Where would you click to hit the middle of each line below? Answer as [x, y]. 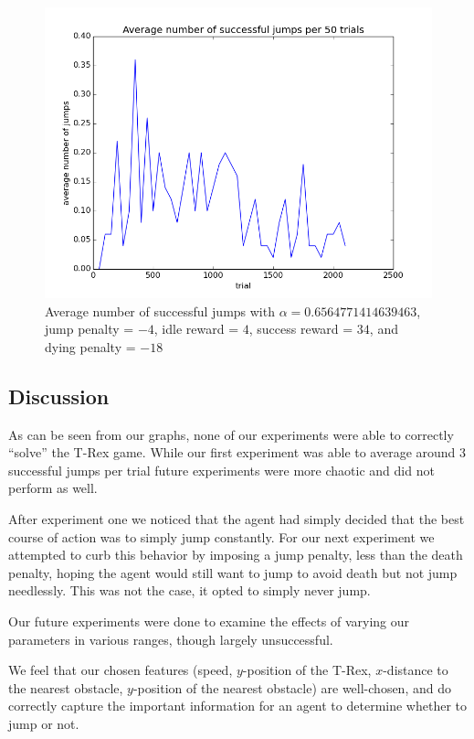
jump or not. [44, 723]
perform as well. [53, 488]
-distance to [416, 670]
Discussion [59, 396]
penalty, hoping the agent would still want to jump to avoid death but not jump [233, 572]
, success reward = [301, 329]
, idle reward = [196, 329]
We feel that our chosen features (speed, [121, 670]
